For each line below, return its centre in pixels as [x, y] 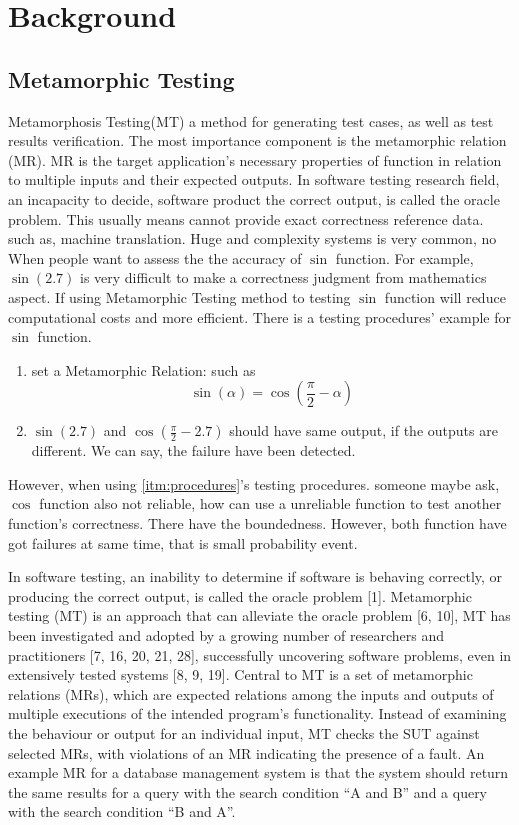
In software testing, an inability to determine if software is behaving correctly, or [255, 576]
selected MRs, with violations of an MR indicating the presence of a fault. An [246, 752]
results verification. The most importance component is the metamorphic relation [257, 140]
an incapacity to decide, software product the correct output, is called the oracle [254, 198]
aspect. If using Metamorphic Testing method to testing [179, 296]
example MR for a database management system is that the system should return [258, 772]
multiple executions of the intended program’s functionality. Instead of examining [257, 713]
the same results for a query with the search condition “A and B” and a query [248, 791]
